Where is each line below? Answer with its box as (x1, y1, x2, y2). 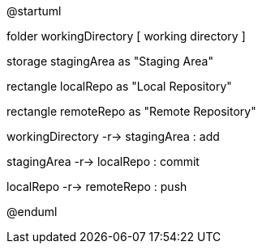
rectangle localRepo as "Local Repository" (6, 79, 232, 93)
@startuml (6, 4, 62, 18)
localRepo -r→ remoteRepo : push (6, 180, 187, 193)
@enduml (6, 205, 58, 218)
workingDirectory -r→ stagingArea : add (6, 129, 220, 143)
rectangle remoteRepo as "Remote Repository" (6, 104, 256, 118)
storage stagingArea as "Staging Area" (6, 54, 213, 68)
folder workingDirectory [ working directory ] (6, 29, 246, 43)
